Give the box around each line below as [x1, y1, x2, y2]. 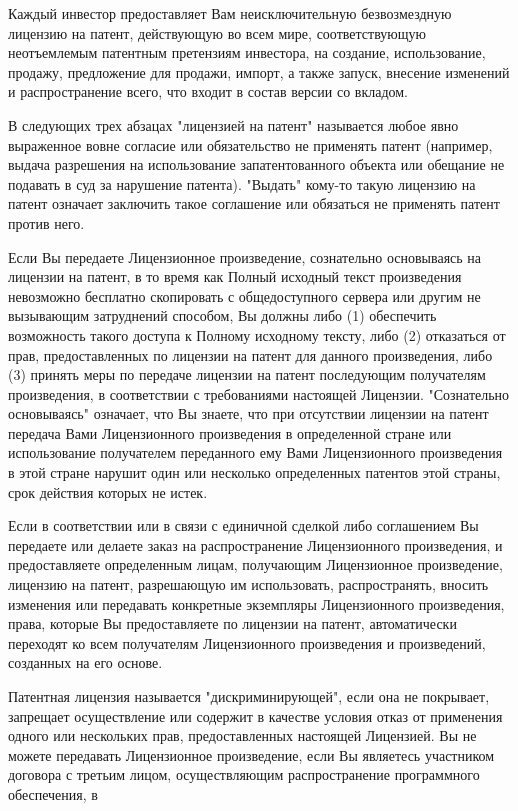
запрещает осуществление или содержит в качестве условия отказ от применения [8, 705, 503, 726]
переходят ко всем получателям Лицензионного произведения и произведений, [8, 632, 486, 653]
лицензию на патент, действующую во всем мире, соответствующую [8, 22, 426, 43]
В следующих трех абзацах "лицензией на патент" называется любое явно [8, 114, 459, 135]
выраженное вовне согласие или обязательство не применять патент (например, [8, 134, 493, 155]
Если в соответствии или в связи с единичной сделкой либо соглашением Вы [8, 515, 479, 536]
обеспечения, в [8, 783, 98, 804]
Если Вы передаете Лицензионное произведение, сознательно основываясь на [8, 246, 482, 267]
